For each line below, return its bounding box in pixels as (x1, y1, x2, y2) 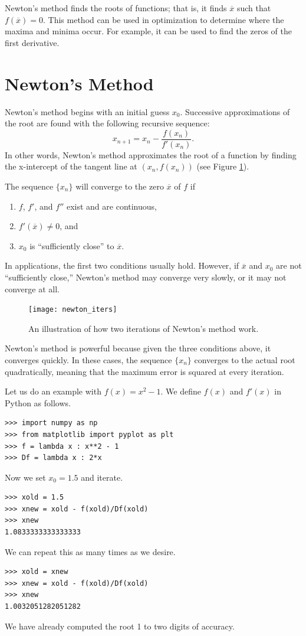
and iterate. (81, 471, 123, 483)
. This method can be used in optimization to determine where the (43, 13, 284, 25)
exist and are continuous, (66, 200, 157, 212)
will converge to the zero (75, 180, 164, 192)
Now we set (5, 471, 46, 483)
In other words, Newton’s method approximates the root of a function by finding (5, 148, 297, 161)
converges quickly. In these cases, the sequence (5, 353, 172, 366)
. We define (160, 385, 201, 397)
